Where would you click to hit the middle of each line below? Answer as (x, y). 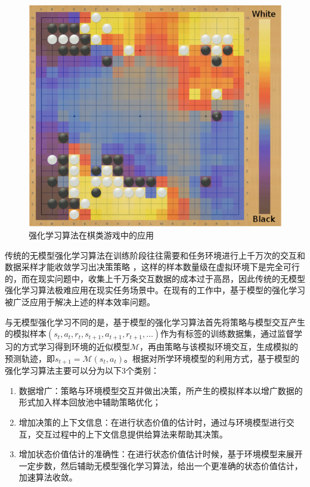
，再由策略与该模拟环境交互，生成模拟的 (219, 347)
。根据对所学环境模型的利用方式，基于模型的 (211, 358)
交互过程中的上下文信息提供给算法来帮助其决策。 (131, 434)
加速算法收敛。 (48, 477)
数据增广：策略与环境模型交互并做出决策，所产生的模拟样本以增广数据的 (161, 390)
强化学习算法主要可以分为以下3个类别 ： (82, 370)
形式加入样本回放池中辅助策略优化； (90, 402)
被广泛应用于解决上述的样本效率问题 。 (80, 301)
